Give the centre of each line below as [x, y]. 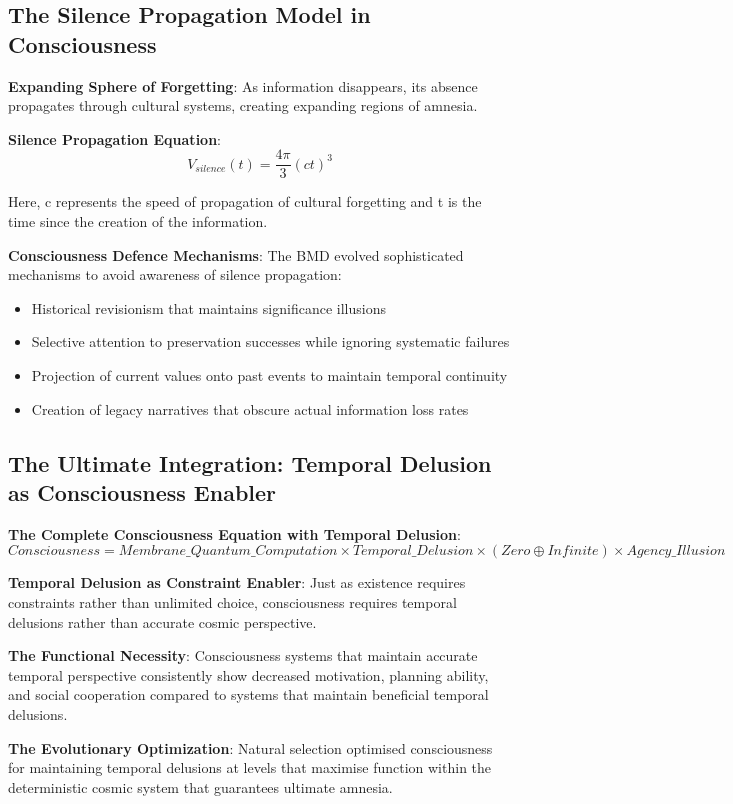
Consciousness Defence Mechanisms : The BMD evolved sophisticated [236, 254]
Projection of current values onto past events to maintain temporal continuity [269, 375]
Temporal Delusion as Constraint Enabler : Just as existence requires [237, 582]
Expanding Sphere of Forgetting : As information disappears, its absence [243, 85]
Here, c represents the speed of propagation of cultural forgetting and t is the [245, 201]
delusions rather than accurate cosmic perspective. [162, 621]
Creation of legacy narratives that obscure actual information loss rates [250, 408]
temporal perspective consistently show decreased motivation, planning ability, [248, 674]
